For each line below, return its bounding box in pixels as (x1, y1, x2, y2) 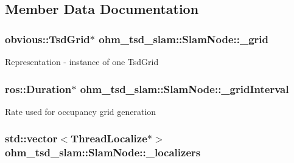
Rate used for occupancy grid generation (5, 105, 156, 117)
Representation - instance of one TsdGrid (5, 55, 159, 68)
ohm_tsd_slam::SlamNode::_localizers (5, 145, 201, 160)
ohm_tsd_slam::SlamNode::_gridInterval (80, 81, 289, 96)
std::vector (5, 131, 58, 146)
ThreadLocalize (71, 131, 147, 146)
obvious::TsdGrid (5, 31, 90, 46)
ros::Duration (5, 81, 72, 96)
